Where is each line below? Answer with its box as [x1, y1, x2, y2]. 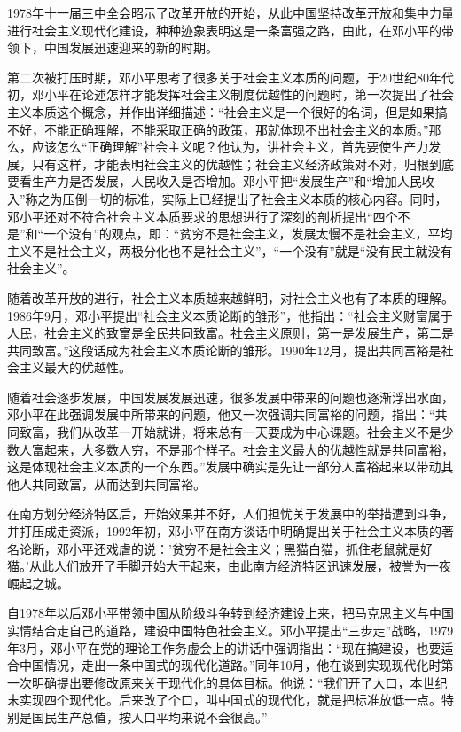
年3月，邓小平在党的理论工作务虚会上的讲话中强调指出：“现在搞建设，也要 [7, 638, 441, 657]
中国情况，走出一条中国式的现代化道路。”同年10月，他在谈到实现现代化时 [19, 656, 441, 674]
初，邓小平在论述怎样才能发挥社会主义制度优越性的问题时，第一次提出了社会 [7, 85, 454, 104]
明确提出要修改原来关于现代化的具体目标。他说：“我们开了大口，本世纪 [31, 673, 448, 691]
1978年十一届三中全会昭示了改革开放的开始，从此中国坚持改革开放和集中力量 [7, 4, 454, 21]
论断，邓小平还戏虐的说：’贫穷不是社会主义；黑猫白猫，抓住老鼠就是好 [19, 539, 433, 557]
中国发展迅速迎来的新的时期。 [43, 38, 218, 57]
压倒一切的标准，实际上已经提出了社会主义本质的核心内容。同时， [62, 189, 448, 207]
